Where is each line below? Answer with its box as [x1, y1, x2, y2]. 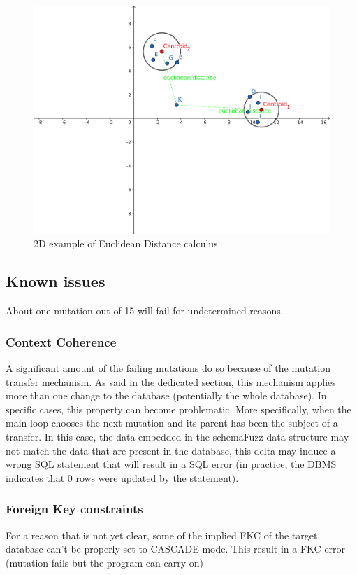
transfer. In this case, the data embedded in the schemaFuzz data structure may [6, 429, 349, 443]
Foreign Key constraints [6, 500, 143, 518]
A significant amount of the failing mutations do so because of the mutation [6, 360, 331, 375]
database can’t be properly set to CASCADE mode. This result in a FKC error [6, 541, 346, 556]
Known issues [6, 270, 105, 292]
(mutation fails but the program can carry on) [6, 555, 203, 569]
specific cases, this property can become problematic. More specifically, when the [6, 401, 351, 416]
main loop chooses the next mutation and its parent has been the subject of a [6, 415, 338, 430]
